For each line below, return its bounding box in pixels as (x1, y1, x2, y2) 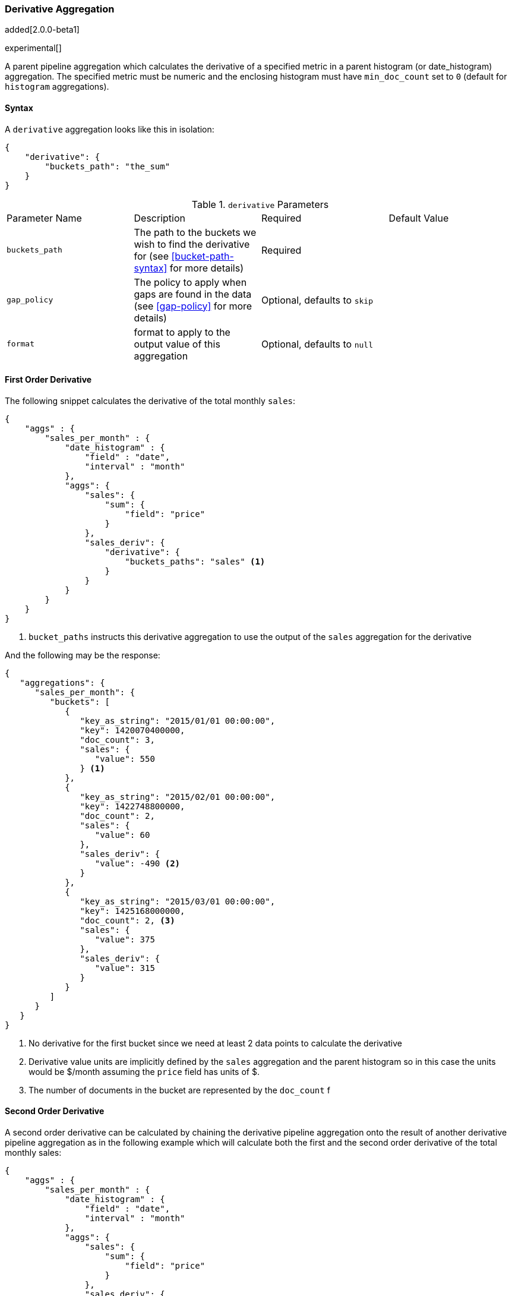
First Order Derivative (5, 374, 92, 385)
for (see (134, 250, 169, 262)
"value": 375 (94, 934, 155, 944)
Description (134, 212, 185, 224)
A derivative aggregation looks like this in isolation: (5, 124, 214, 134)
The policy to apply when (134, 276, 247, 288)
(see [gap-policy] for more (134, 299, 252, 312)
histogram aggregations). (5, 81, 109, 92)
